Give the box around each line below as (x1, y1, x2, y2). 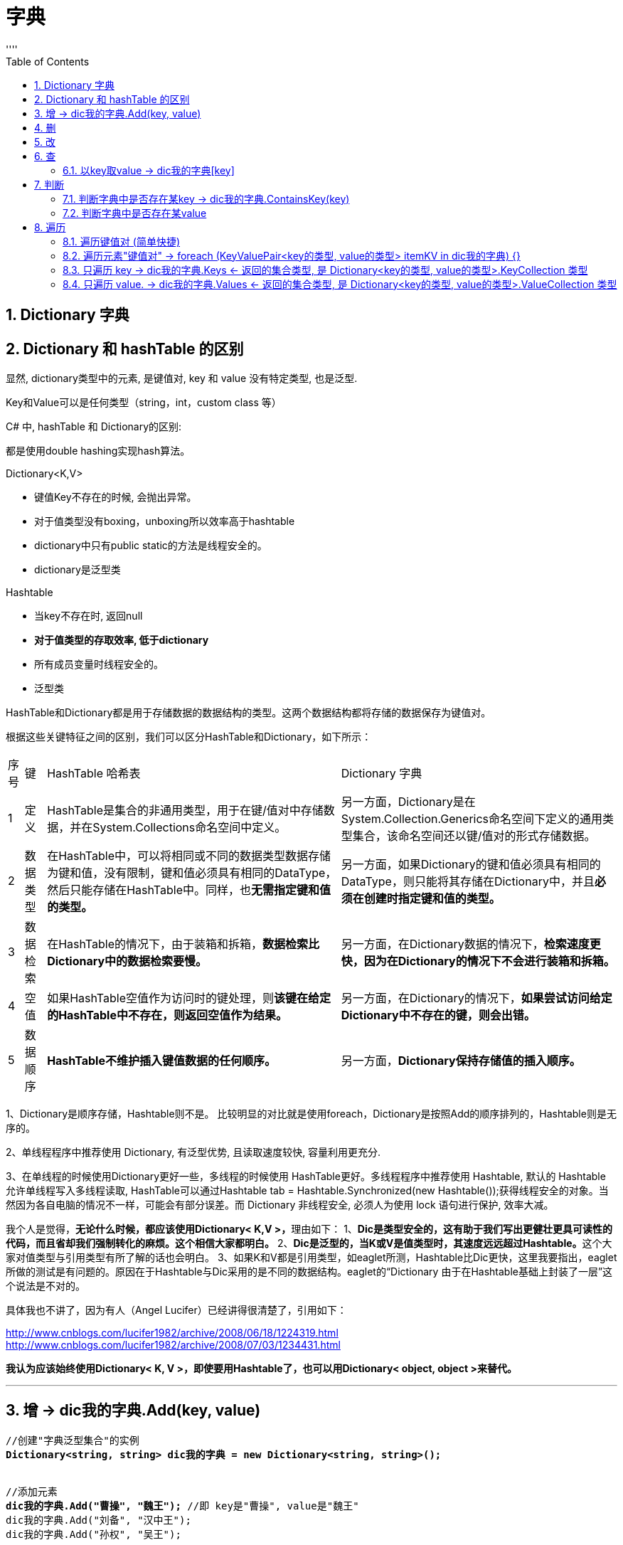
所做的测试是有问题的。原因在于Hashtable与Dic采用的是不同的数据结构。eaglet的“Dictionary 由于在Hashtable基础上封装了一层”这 (6, 1265, 613, 1278)
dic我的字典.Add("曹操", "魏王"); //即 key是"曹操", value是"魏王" (6, 1499, 359, 1512)
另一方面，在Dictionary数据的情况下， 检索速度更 (341, 937, 601, 952)
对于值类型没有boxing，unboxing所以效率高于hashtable (34, 515, 295, 528)
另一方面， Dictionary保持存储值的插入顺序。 (341, 1053, 581, 1068)
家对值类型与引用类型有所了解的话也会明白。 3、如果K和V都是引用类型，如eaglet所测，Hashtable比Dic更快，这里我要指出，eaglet (6, 1251, 617, 1264)
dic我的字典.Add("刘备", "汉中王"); (6, 1514, 191, 1526)
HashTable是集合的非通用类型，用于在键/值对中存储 (47, 803, 324, 818)
